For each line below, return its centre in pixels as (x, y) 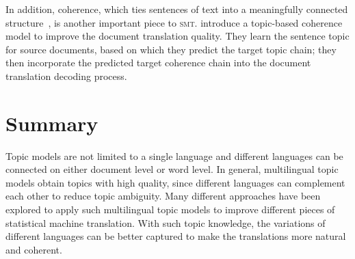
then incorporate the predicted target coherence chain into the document (158, 63)
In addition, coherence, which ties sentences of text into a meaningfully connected (177, 9)
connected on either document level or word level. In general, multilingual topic (172, 169)
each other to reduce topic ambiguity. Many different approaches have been (163, 196)
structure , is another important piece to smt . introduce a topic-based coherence (174, 22)
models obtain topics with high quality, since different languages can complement (175, 182)
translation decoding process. (66, 76)
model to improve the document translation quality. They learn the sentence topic (177, 36)
